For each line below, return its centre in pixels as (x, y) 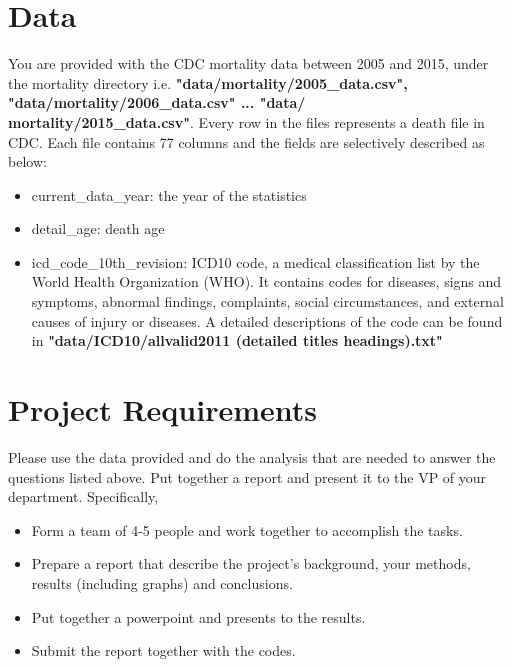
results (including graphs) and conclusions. (162, 582)
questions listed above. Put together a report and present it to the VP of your (247, 476)
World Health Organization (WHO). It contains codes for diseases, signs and (266, 281)
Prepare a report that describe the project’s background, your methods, (251, 563)
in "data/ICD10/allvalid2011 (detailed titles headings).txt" (237, 340)
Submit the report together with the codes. (163, 650)
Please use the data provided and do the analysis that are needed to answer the (252, 456)
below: (27, 161)
